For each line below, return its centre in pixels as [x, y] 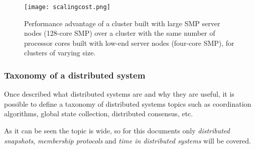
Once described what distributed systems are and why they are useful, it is [119, 94]
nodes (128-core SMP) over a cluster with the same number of [120, 33]
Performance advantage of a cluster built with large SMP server [122, 23]
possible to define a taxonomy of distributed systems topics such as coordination [128, 103]
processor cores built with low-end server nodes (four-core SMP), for [129, 43]
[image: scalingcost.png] [67, 7]
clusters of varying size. [60, 53]
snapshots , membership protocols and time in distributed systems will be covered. [128, 140]
